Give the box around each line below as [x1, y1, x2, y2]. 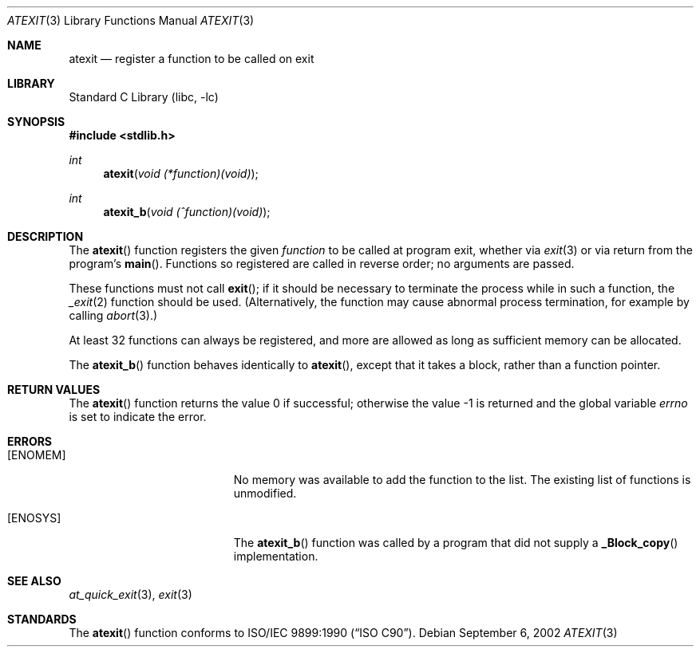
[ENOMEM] [7, 448, 66, 462]
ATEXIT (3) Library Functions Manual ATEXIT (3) [7, 14, 255, 27]
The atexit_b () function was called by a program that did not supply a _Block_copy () [233, 536, 678, 549]
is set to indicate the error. [69, 410, 207, 423]
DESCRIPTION [7, 230, 84, 243]
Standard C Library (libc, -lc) [69, 90, 219, 104]
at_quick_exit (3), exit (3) [69, 588, 192, 601]
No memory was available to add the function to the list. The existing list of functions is [233, 473, 691, 486]
